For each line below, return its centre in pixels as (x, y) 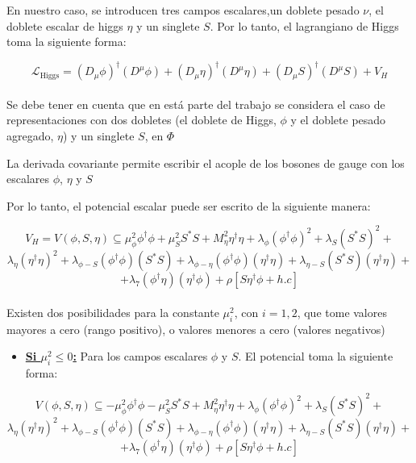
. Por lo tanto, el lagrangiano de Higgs (304, 25)
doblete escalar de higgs (65, 25)
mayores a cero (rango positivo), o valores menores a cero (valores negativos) (196, 329)
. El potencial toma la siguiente (316, 356)
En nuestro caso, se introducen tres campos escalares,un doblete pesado (183, 10)
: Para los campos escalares (140, 356)
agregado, (30, 136)
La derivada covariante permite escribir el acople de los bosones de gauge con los (206, 163)
